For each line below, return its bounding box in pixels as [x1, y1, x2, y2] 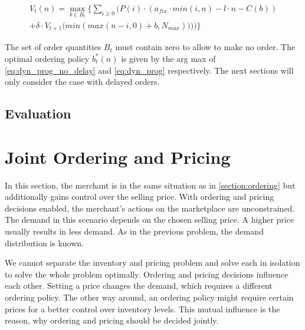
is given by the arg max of [121, 52, 216, 64]
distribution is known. [5, 236, 84, 249]
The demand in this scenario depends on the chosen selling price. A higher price [5, 213, 294, 226]
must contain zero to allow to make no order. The [115, 41, 296, 53]
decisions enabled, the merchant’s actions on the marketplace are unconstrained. [5, 202, 295, 214]
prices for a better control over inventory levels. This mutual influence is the [5, 302, 280, 315]
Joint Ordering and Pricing [5, 144, 231, 169]
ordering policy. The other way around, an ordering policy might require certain [5, 291, 294, 303]
